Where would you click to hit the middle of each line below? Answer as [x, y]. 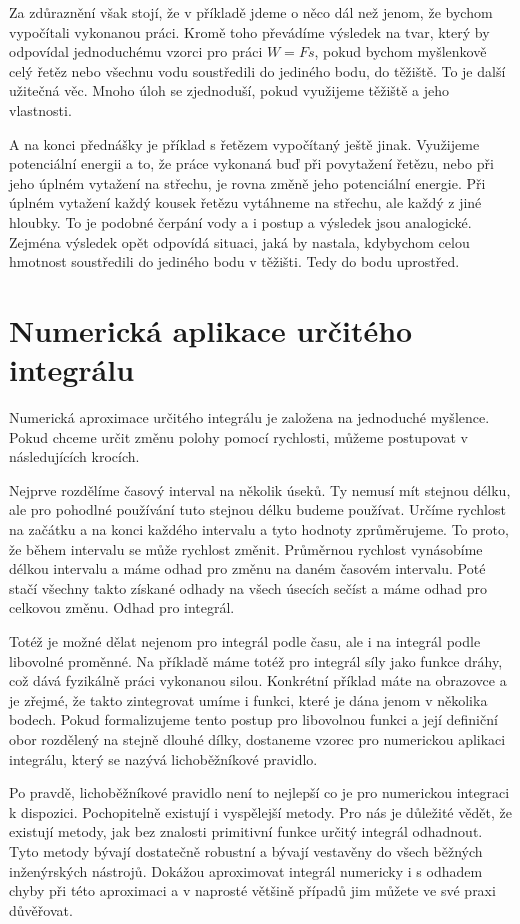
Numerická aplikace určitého [211, 329]
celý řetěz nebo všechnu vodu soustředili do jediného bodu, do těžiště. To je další [257, 70]
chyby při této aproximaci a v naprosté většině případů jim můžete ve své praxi [252, 890]
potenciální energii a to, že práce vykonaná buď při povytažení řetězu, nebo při [251, 163]
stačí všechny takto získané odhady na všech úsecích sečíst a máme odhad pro [248, 587]
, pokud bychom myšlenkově [400, 51]
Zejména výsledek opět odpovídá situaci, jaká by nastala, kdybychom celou [239, 241]
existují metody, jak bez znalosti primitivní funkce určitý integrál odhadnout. [246, 831]
